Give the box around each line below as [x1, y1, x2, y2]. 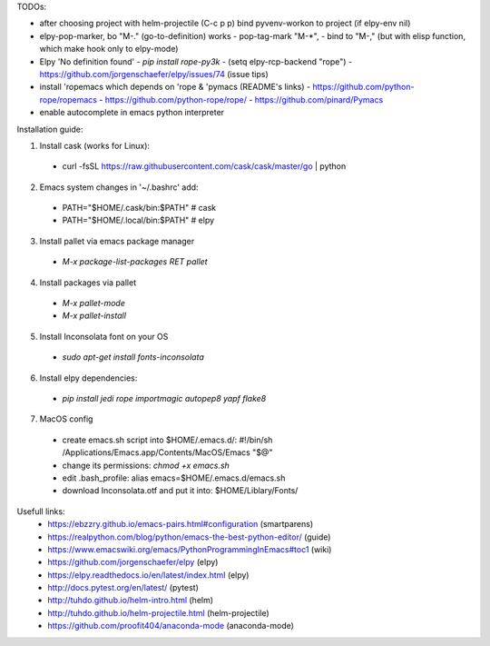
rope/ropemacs [39, 94, 97, 104]
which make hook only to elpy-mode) [39, 44, 179, 55]
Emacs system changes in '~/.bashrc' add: [39, 182, 199, 193]
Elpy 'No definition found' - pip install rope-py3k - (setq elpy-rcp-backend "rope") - [39, 55, 353, 67]
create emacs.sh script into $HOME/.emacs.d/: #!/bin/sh [62, 434, 273, 445]
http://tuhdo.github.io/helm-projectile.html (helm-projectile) [47, 607, 269, 618]
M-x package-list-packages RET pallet [62, 256, 208, 267]
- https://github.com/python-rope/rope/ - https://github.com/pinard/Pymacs [98, 94, 384, 104]
